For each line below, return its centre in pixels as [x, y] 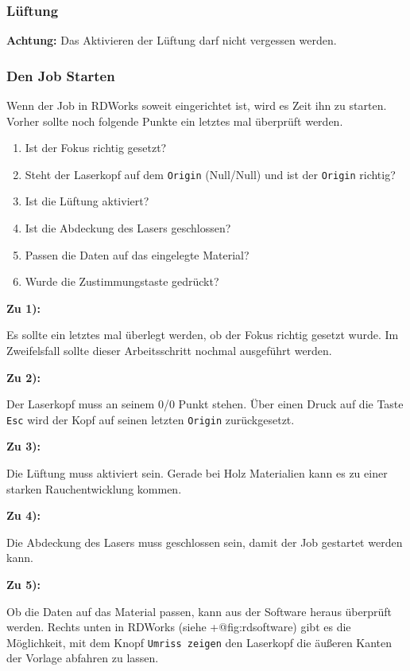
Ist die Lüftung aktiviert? [87, 201]
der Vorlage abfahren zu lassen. [83, 658]
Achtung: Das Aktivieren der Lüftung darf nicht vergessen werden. [172, 40]
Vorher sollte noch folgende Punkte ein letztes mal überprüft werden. [175, 121]
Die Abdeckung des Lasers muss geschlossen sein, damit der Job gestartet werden [205, 542]
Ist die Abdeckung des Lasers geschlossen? [128, 228]
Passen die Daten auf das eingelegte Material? [137, 254]
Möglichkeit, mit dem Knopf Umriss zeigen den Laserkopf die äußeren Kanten [199, 642]
